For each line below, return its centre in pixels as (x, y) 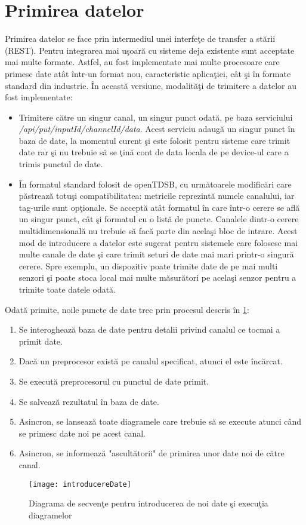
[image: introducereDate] (80, 484)
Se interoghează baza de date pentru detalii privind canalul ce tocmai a (149, 329)
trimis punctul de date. (61, 164)
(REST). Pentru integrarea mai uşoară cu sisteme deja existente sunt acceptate (150, 50)
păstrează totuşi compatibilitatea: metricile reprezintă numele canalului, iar (157, 196)
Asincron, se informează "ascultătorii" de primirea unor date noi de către (152, 453)
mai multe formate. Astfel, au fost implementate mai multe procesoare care (142, 62)
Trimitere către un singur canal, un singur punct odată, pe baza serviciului (156, 117)
